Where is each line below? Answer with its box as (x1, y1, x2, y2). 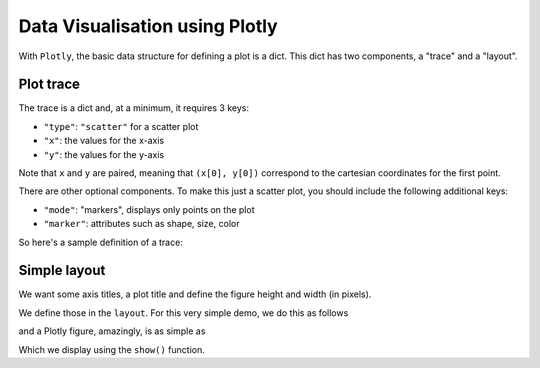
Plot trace (18, 76, 80, 93)
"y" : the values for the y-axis (43, 148, 165, 160)
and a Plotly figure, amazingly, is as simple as (18, 325, 206, 337)
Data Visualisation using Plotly (18, 15, 279, 37)
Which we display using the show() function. (18, 343, 205, 355)
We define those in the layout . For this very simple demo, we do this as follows (18, 306, 349, 319)
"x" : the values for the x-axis (43, 135, 165, 147)
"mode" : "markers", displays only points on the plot (43, 203, 255, 215)
